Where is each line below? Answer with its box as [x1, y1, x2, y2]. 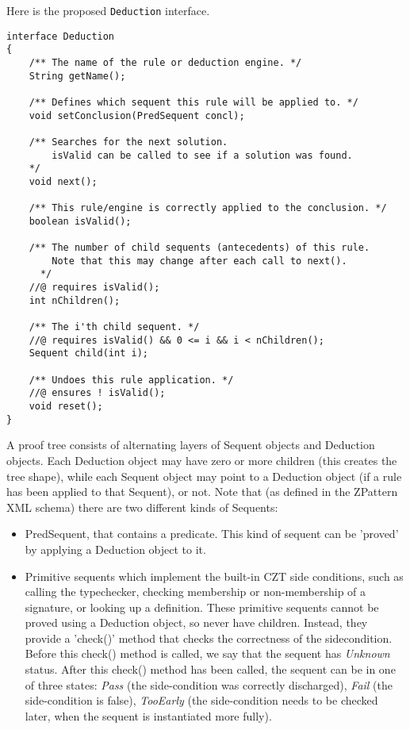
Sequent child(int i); [29, 348, 148, 359]
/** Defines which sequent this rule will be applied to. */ [29, 96, 358, 108]
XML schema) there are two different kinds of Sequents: [6, 498, 278, 515]
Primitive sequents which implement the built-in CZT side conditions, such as [25, 567, 404, 584]
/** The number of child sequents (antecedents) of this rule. [29, 242, 370, 254]
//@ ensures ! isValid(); [29, 387, 166, 399]
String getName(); [29, 70, 126, 82]
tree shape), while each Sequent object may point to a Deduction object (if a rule [6, 467, 402, 484]
